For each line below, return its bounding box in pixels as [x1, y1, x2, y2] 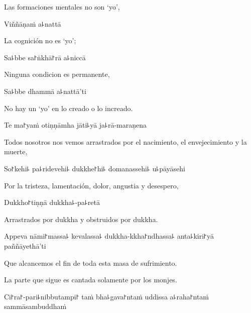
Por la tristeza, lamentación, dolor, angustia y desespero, [4, 180, 179, 190]
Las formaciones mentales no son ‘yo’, [4, 2, 120, 12]
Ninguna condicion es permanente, [4, 69, 110, 79]
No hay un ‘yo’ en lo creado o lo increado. [4, 102, 133, 113]
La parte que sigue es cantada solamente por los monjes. [4, 274, 177, 285]
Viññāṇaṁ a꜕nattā [4, 18, 61, 29]
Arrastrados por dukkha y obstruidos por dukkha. [4, 214, 158, 224]
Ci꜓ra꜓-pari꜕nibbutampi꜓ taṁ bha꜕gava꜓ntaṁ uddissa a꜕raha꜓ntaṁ [4, 291, 209, 301]
